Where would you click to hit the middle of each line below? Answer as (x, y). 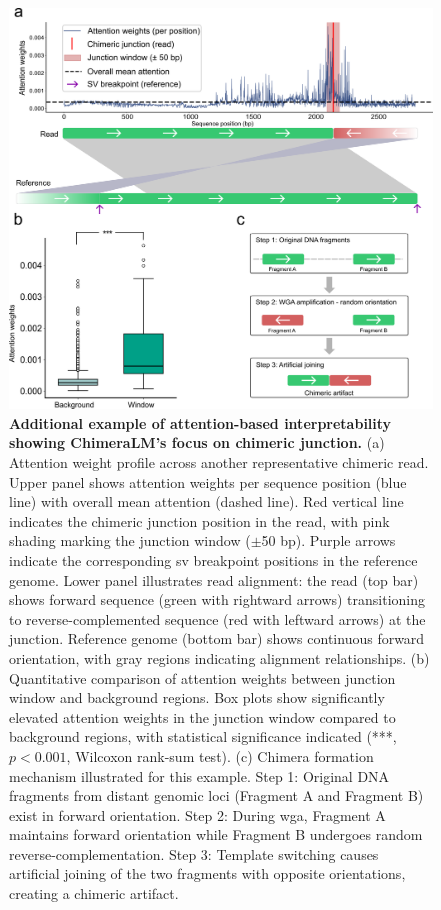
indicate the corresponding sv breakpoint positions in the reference (213, 559)
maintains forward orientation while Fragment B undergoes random (216, 834)
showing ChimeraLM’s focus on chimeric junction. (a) (197, 442)
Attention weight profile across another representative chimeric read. (219, 462)
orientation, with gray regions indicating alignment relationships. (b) (219, 657)
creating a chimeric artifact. (94, 893)
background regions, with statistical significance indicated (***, (203, 736)
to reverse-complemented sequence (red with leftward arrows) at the (217, 618)
